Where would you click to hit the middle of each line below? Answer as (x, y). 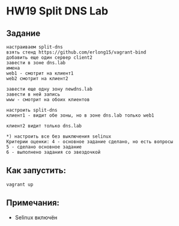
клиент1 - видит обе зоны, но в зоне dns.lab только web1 (80, 115)
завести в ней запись (33, 94)
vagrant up (20, 185)
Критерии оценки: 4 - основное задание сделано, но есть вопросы (89, 142)
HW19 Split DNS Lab (57, 11)
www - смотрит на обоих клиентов (48, 100)
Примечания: (33, 203)
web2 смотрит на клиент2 (37, 79)
